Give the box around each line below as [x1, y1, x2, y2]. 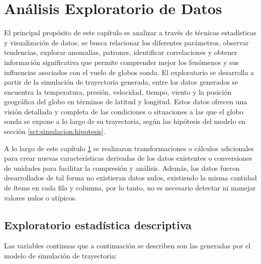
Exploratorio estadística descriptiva [4, 217, 192, 232]
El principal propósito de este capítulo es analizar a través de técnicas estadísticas [4, 27, 256, 38]
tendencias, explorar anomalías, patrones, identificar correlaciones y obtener [4, 47, 237, 57]
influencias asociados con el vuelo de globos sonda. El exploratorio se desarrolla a [4, 67, 254, 77]
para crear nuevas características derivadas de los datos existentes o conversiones [4, 153, 252, 163]
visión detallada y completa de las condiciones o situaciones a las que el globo [4, 106, 243, 116]
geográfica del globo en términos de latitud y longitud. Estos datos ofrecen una [4, 96, 247, 107]
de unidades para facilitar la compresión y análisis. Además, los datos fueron [4, 162, 240, 173]
